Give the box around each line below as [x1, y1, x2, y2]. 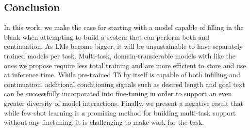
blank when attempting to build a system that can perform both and [4, 31, 209, 42]
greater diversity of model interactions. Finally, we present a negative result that [4, 98, 244, 108]
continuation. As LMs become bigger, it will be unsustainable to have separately [4, 41, 243, 51]
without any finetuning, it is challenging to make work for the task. [4, 117, 204, 127]
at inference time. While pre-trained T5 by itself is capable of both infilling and [4, 70, 240, 80]
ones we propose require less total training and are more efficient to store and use [4, 60, 246, 70]
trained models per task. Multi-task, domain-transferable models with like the [4, 50, 235, 60]
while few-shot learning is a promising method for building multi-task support [4, 107, 236, 117]
